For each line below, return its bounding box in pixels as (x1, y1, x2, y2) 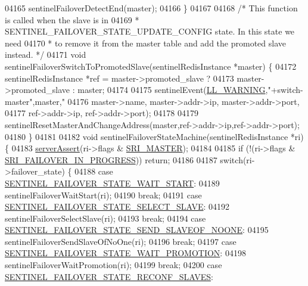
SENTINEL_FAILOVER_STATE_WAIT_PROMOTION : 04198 (5, 247, 246, 259)
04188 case (74, 165, 113, 178)
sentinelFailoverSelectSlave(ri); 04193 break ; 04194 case (5, 212, 206, 224)
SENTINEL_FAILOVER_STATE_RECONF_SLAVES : (5, 270, 213, 282)
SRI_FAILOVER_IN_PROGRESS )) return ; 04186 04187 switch (5, 153, 243, 166)
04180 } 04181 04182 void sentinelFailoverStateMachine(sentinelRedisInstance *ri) (5, 130, 304, 142)
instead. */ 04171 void (5, 48, 86, 61)
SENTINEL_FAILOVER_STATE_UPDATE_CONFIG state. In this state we (5, 25, 295, 38)
